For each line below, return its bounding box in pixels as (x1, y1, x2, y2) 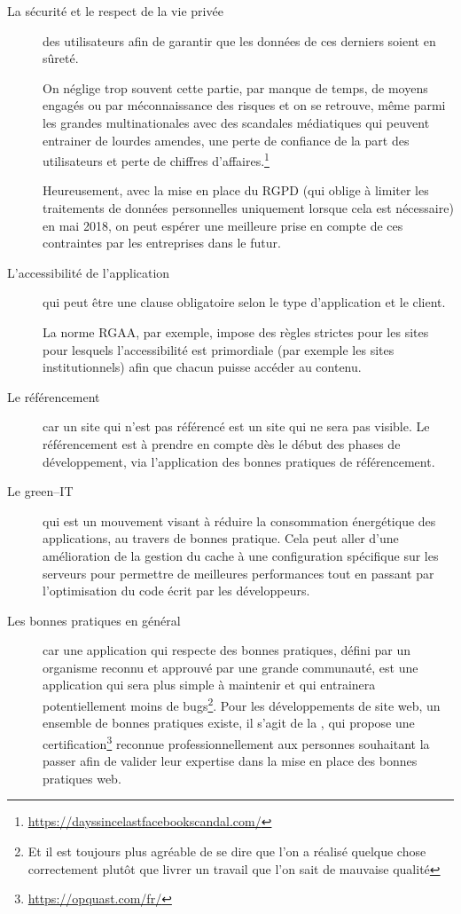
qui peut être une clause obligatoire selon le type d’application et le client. (43, 293, 446, 311)
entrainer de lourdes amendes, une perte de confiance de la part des (43, 130, 410, 149)
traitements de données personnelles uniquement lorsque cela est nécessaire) (43, 199, 454, 217)
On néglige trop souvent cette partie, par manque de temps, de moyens (43, 78, 428, 97)
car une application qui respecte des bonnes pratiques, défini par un (43, 641, 411, 659)
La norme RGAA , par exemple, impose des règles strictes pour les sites (43, 322, 429, 341)
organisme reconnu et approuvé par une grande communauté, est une (43, 658, 418, 676)
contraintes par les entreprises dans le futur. (43, 233, 281, 252)
